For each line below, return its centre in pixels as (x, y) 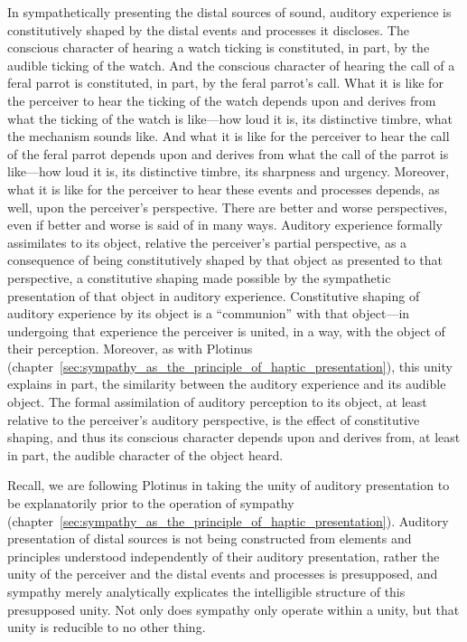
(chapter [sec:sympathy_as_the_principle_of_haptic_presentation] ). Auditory (228, 520)
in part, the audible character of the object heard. (145, 454)
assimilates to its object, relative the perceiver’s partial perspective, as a (207, 242)
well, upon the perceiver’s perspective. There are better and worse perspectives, (228, 207)
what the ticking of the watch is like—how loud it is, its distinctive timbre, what (230, 118)
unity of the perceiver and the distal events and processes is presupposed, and (223, 574)
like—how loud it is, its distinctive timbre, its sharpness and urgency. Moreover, (229, 171)
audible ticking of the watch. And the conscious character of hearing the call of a (231, 65)
